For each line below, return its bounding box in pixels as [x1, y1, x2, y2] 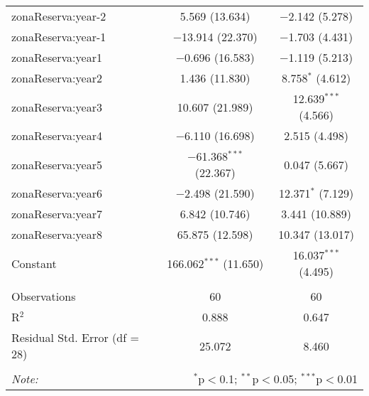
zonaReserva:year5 [11, 156, 102, 173]
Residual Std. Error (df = [11, 329, 139, 346]
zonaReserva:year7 [11, 205, 102, 222]
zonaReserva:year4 [11, 127, 102, 144]
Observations [11, 288, 76, 304]
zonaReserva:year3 [11, 98, 102, 115]
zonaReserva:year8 [11, 226, 102, 242]
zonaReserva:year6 [11, 185, 102, 201]
